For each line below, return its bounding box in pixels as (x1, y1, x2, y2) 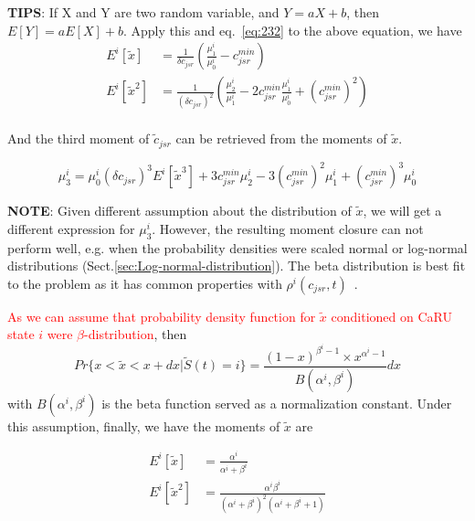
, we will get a (363, 201, 442, 220)
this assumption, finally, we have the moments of (7, 416, 280, 435)
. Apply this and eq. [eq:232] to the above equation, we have (122, 20, 462, 39)
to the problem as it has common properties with (7, 273, 282, 292)
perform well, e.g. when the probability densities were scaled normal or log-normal (7, 238, 468, 257)
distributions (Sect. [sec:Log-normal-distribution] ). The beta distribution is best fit (7, 256, 466, 275)
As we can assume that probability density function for (7, 306, 316, 325)
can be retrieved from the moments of (175, 129, 387, 148)
